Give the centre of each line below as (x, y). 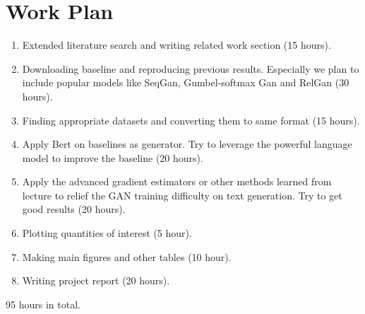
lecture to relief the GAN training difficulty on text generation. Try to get (182, 195)
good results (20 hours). (74, 209)
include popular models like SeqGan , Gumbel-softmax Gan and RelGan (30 (186, 82)
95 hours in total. (43, 304)
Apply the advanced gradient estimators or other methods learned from (177, 181)
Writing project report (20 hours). (96, 280)
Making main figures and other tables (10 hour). (127, 256)
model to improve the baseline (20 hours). (113, 157)
